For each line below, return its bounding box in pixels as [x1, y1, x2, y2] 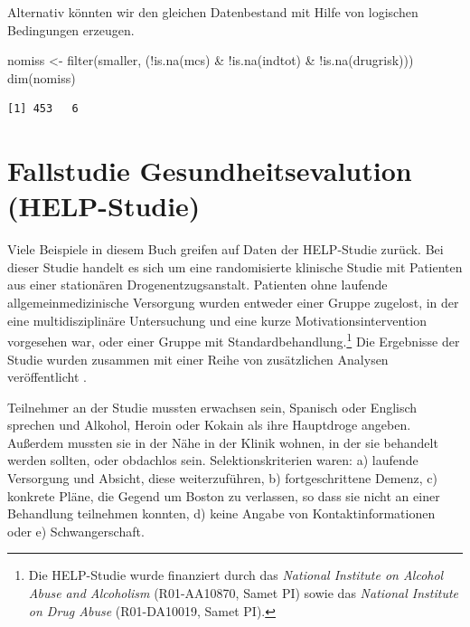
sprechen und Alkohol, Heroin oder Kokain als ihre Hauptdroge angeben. [7, 415, 411, 434]
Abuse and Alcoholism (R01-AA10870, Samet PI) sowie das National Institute [28, 584, 459, 603]
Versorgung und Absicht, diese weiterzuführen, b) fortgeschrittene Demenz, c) [7, 469, 437, 488]
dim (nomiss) [7, 68, 76, 87]
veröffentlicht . [7, 367, 87, 386]
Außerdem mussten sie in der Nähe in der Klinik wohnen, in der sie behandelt [7, 432, 438, 451]
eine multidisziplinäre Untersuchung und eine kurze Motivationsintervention [7, 310, 427, 329]
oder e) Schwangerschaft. [7, 521, 145, 540]
